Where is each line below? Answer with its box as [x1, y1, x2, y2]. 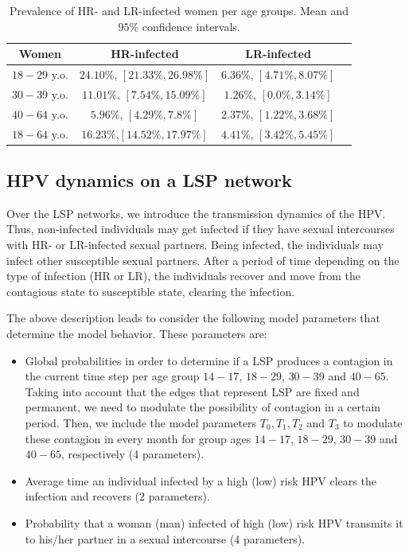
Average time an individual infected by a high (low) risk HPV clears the [25, 472, 376, 489]
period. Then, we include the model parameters [25, 414, 257, 430]
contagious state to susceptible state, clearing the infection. [6, 282, 295, 299]
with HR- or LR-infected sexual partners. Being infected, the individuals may [6, 236, 384, 253]
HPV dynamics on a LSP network [6, 168, 292, 193]
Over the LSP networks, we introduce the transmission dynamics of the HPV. [6, 204, 386, 221]
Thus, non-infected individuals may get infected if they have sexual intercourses [6, 220, 395, 237]
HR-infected [111, 45, 179, 62]
